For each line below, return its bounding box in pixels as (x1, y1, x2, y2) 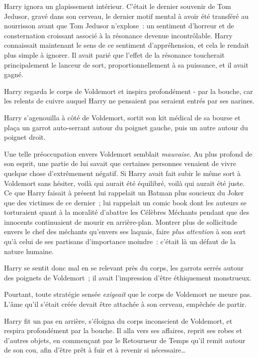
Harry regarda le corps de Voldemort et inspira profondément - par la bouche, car (4, 86, 253, 96)
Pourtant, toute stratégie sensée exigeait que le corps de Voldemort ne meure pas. (4, 289, 252, 299)
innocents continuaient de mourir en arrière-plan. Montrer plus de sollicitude (4, 216, 238, 227)
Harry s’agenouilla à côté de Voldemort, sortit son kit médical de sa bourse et (4, 112, 241, 122)
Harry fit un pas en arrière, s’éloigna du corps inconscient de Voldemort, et (4, 315, 233, 326)
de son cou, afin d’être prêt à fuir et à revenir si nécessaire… (4, 345, 186, 355)
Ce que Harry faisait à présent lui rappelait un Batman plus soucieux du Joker (4, 187, 244, 198)
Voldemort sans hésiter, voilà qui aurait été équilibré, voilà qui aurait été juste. (4, 178, 245, 188)
